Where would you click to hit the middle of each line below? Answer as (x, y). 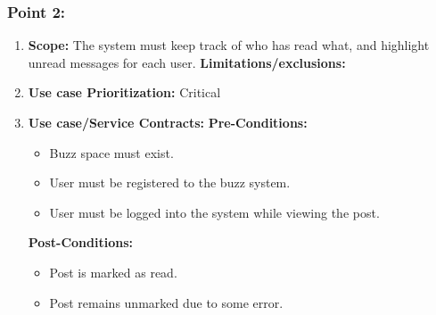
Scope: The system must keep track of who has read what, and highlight (229, 45)
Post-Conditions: (80, 242)
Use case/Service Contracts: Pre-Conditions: (168, 122)
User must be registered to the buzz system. (170, 182)
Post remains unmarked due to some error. (166, 302)
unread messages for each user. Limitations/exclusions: (187, 62)
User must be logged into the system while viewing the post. (214, 212)
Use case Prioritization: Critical (124, 92)
